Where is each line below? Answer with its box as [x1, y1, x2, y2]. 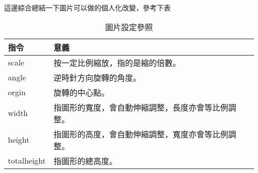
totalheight [8, 155, 46, 167]
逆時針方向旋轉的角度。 [54, 71, 141, 83]
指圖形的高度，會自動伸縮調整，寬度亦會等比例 [54, 128, 229, 140]
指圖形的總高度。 [54, 155, 118, 167]
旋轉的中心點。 [54, 86, 110, 98]
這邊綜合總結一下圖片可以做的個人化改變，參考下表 [4, 2, 171, 12]
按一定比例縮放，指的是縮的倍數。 [54, 57, 181, 68]
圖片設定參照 [105, 21, 153, 33]
